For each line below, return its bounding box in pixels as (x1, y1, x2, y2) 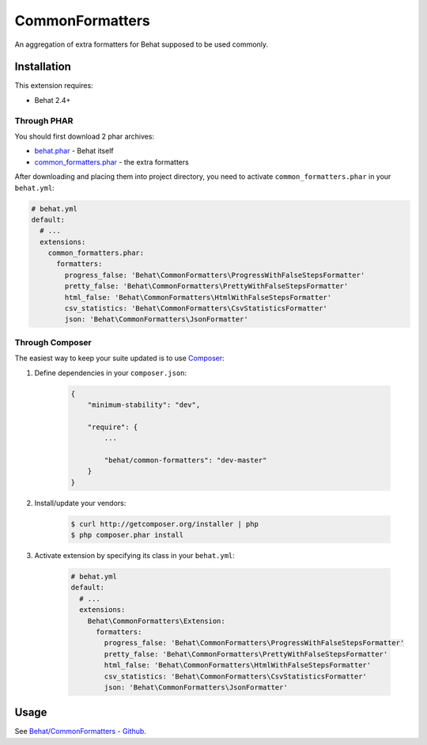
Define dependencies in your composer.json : (34, 368, 187, 378)
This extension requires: (14, 81, 94, 90)
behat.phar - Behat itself (34, 146, 114, 156)
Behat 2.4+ (34, 95, 71, 105)
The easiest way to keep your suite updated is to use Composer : (14, 353, 225, 363)
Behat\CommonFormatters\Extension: (87, 616, 225, 625)
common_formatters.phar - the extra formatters (34, 157, 189, 166)
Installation (14, 60, 71, 74)
